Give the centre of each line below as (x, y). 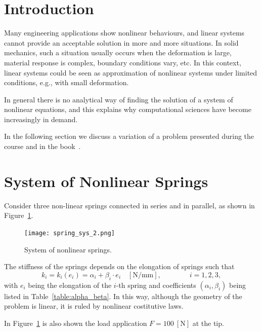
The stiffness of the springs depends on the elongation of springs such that (119, 266)
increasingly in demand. (41, 119)
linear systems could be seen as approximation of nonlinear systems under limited (131, 72)
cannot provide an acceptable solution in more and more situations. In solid (121, 42)
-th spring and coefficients (156, 285)
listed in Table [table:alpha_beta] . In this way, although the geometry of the (123, 296)
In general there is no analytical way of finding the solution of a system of (119, 99)
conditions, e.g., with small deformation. (67, 82)
